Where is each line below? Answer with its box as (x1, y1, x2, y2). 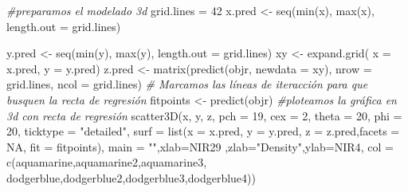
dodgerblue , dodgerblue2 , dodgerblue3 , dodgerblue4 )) (6, 169, 256, 186)
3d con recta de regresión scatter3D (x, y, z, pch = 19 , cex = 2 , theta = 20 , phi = (6, 107, 402, 123)
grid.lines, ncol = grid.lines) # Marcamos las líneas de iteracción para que (6, 76, 368, 92)
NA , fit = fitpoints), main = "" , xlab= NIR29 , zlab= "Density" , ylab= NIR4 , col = (6, 138, 394, 155)
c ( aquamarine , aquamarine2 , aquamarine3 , (6, 154, 207, 170)
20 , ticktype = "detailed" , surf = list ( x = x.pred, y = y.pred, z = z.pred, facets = (6, 123, 400, 139)
